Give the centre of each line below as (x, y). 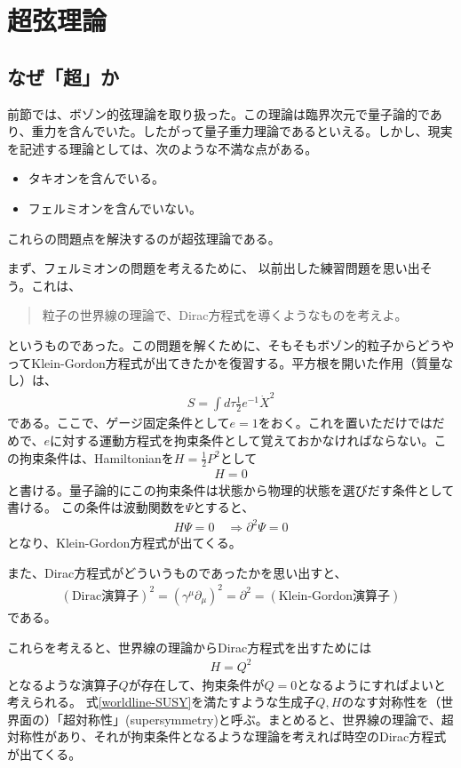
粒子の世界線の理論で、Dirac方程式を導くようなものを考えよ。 (225, 315)
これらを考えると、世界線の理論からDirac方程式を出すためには (190, 647)
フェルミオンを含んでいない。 (115, 208)
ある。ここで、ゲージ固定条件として (124, 423)
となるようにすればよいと (372, 684)
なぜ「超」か (63, 76)
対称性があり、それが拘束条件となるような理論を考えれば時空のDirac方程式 (227, 736)
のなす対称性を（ (391, 702)
